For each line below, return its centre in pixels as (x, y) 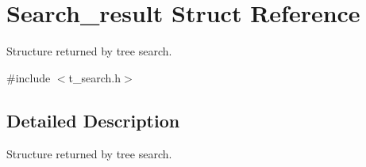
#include (29, 77)
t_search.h (95, 77)
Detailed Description (93, 120)
